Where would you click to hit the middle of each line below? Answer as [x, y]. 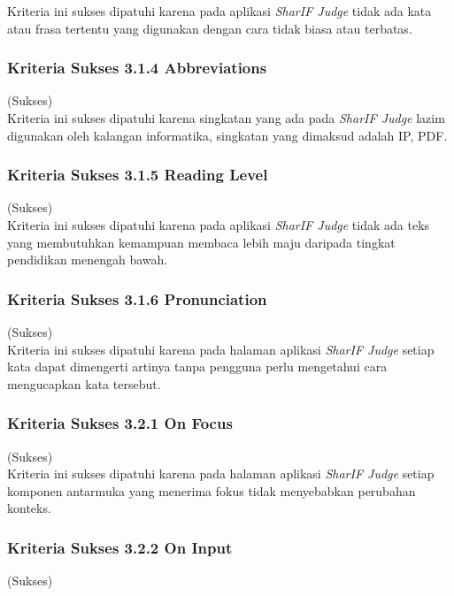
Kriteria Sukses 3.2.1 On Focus [120, 423]
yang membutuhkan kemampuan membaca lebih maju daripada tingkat [201, 242]
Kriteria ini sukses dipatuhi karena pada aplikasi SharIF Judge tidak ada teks [219, 225]
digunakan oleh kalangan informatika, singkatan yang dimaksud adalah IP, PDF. [227, 135]
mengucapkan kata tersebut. [84, 383]
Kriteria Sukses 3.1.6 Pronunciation [137, 298]
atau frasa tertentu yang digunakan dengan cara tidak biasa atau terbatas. [210, 28]
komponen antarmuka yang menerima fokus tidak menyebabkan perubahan [212, 490]
